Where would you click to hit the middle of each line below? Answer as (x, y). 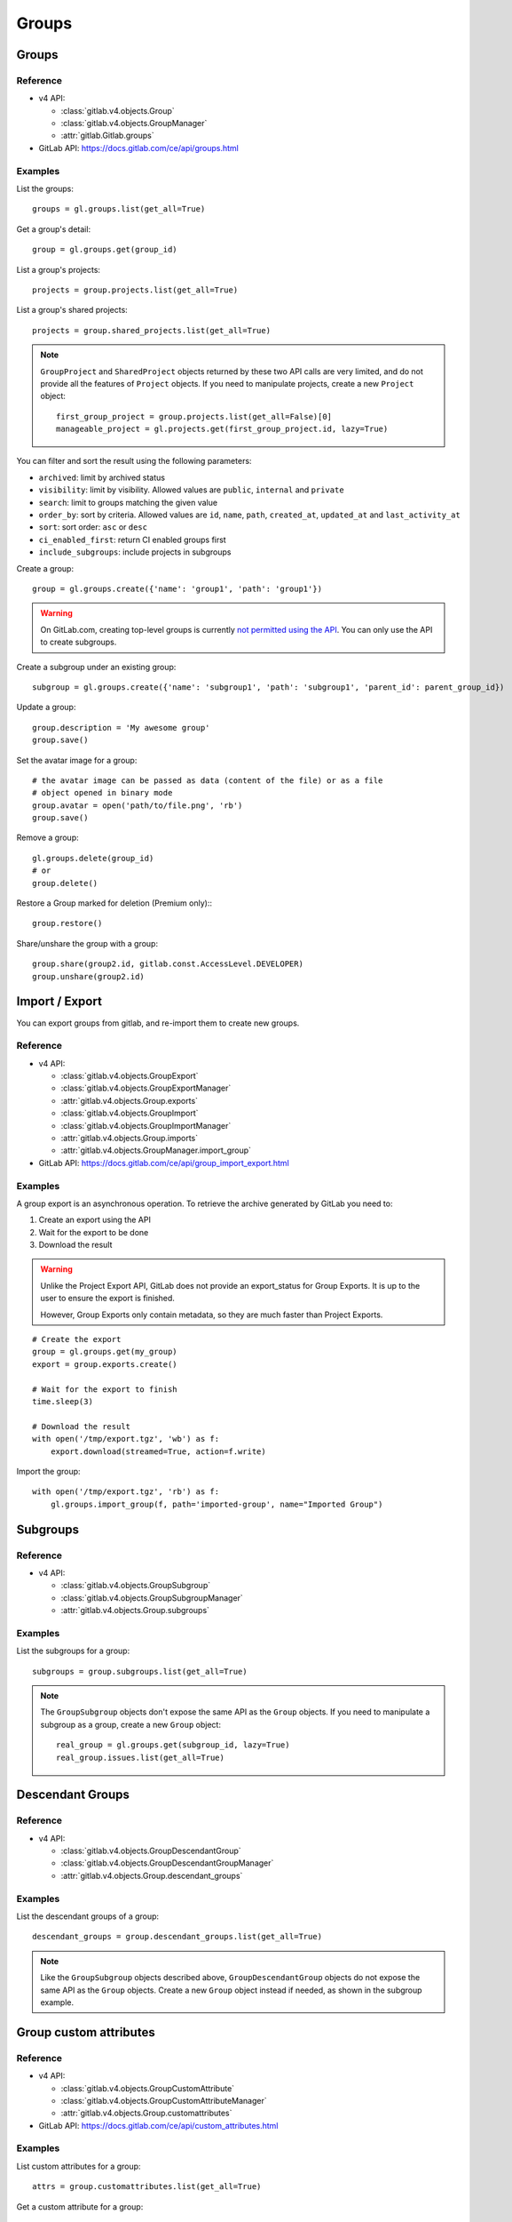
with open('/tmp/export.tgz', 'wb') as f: (126, 1439)
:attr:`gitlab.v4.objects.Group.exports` (130, 1100)
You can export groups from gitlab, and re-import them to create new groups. (158, 1023)
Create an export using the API (95, 1220)
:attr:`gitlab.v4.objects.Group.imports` (130, 1138)
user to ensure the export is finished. (107, 1299)
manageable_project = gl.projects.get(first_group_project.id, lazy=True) (222, 429)
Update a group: (46, 707)
